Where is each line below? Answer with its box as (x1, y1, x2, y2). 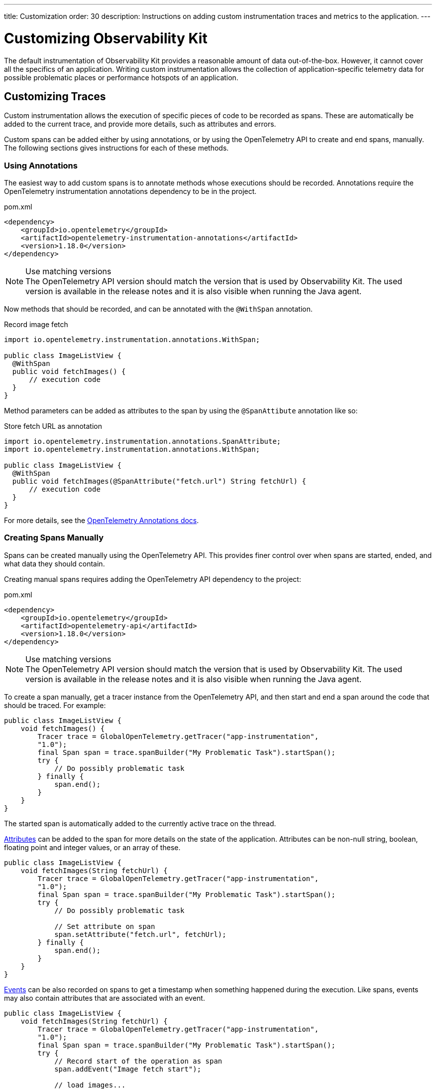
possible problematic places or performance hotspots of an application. (4, 73, 238, 82)
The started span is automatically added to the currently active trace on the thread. (4, 819, 276, 828)
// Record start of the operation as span (54, 1057, 222, 1065)
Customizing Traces (4, 90, 106, 103)
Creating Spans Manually (4, 533, 104, 543)
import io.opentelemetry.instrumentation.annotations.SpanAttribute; (4, 437, 281, 446)
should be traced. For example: (4, 701, 106, 710)
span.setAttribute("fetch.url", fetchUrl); (54, 930, 226, 938)
